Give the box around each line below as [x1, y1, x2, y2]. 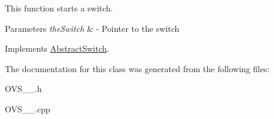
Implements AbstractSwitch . [5, 42, 109, 55]
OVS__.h [5, 82, 42, 95]
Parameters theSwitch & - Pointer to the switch [5, 22, 180, 34]
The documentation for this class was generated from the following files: [5, 62, 270, 75]
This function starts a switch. [5, 2, 114, 14]
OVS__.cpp [5, 102, 50, 115]
